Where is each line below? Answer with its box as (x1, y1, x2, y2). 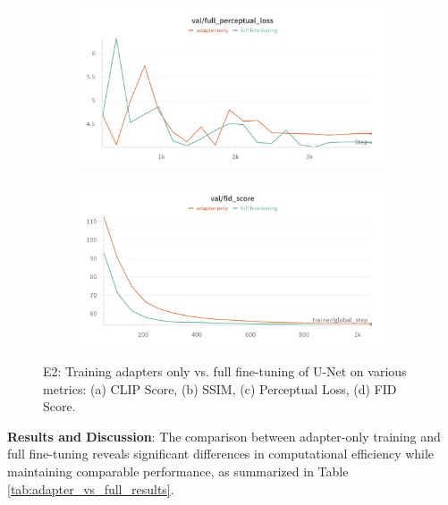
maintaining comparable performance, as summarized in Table (7, 461, 349, 480)
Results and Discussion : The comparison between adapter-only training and (7, 426, 441, 445)
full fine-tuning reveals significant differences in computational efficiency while (7, 444, 435, 463)
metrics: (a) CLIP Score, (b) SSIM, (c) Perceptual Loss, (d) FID (43, 379, 397, 398)
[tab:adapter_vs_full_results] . (7, 479, 174, 498)
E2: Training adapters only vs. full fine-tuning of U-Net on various (43, 361, 407, 380)
